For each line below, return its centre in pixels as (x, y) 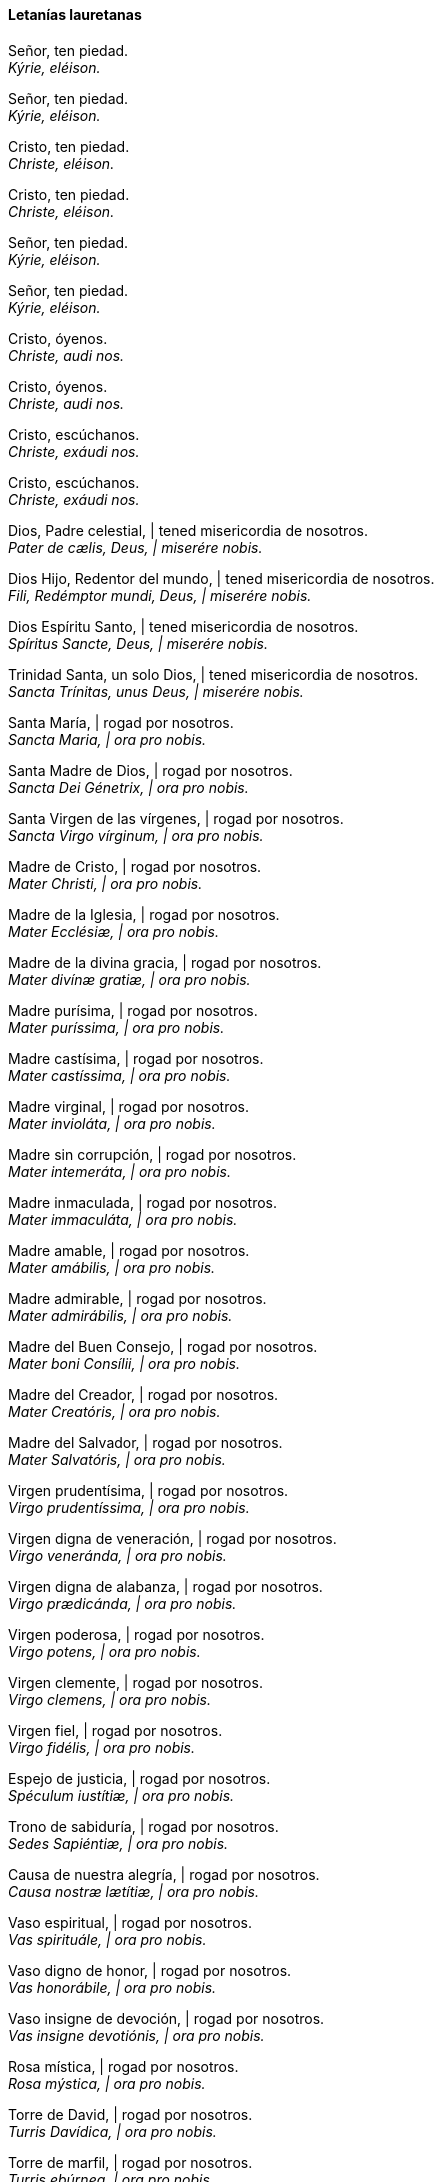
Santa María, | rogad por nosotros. (121, 722)
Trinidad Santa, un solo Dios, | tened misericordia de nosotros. (213, 674)
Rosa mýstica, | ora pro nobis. (107, 2083)
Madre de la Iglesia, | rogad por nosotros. (144, 914)
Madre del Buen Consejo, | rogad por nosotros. (163, 1346)
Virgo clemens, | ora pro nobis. (110, 1699)
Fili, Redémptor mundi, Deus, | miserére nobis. (160, 595)
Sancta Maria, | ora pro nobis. (107, 739)
